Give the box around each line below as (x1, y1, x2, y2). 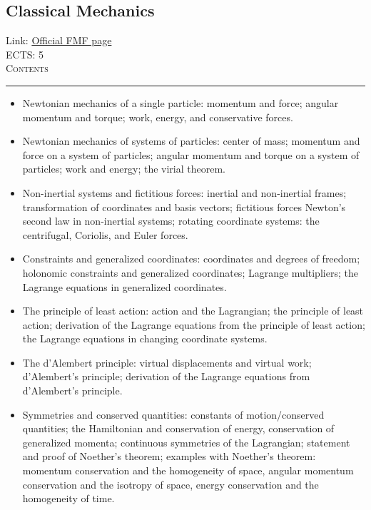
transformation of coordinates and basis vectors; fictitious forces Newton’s (22, 199, 346, 214)
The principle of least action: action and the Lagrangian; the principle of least (22, 303, 364, 318)
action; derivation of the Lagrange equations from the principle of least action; (22, 317, 365, 332)
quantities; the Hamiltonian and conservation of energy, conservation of (22, 421, 335, 436)
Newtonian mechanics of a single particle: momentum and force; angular (22, 95, 339, 110)
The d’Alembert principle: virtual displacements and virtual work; (22, 355, 312, 369)
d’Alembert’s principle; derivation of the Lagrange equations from (22, 369, 310, 384)
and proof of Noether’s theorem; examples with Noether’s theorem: (22, 449, 316, 464)
